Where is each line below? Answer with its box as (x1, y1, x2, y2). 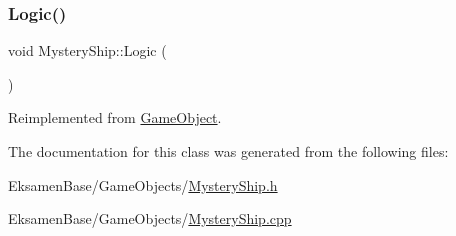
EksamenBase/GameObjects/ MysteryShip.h (8, 174, 278, 195)
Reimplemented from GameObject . (8, 107, 222, 128)
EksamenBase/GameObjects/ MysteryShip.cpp (8, 208, 292, 229)
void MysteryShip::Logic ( (8, 40, 167, 61)
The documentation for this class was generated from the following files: (8, 141, 449, 161)
